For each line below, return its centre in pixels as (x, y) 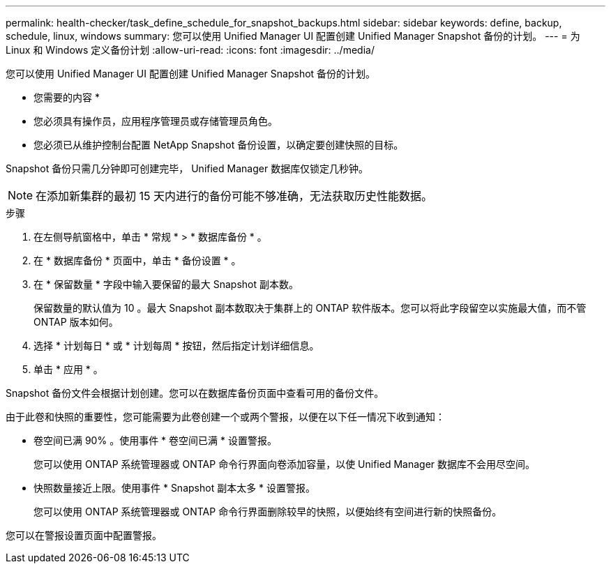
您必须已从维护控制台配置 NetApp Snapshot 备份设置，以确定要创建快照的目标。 (219, 145)
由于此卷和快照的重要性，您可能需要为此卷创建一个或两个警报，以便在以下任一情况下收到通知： (225, 417)
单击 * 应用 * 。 (68, 369)
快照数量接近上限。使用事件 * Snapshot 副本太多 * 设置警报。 (175, 488)
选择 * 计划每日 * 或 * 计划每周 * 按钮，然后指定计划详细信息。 (176, 346)
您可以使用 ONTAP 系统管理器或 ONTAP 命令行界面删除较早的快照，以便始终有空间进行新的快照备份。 (268, 511)
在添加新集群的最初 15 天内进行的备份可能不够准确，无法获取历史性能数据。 (234, 196)
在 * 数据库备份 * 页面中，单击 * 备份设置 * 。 (137, 260)
